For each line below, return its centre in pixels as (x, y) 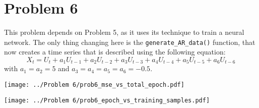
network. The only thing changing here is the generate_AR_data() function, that (130, 42)
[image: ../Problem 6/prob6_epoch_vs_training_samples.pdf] (107, 100)
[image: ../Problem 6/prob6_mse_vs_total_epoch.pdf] (94, 85)
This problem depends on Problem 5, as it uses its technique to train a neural (124, 32)
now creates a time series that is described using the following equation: (115, 52)
